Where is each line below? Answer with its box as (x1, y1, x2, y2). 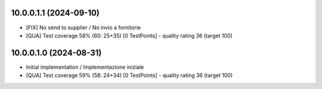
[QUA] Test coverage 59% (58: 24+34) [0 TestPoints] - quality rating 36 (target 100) (26, 72, 233, 79)
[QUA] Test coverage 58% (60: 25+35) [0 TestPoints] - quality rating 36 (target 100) (26, 32, 233, 39)
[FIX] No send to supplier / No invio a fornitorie (26, 24, 141, 31)
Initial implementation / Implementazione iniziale (26, 63, 144, 70)
